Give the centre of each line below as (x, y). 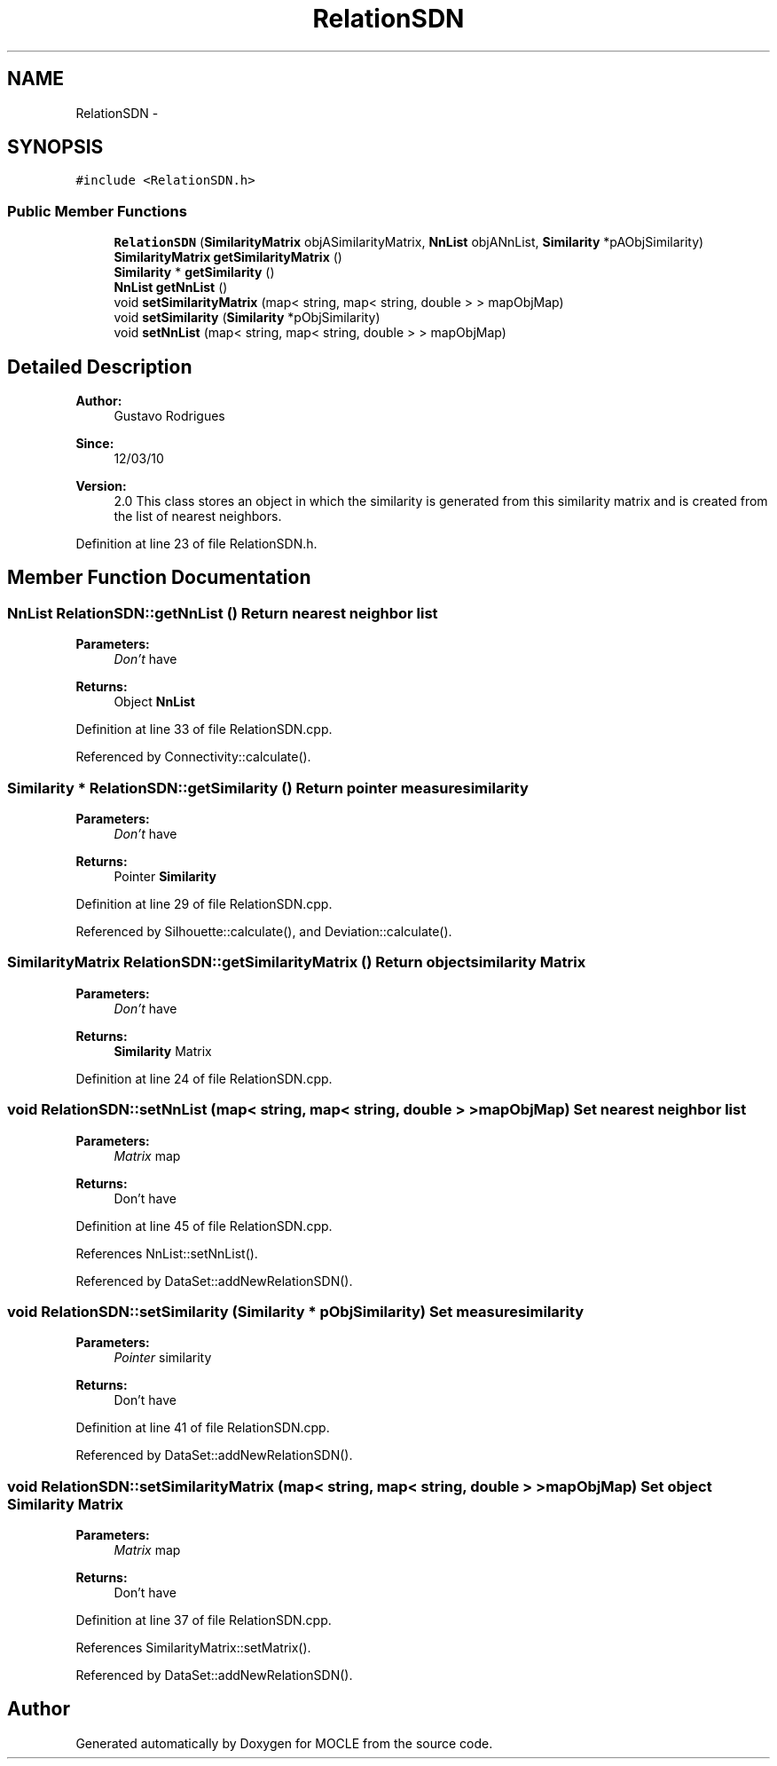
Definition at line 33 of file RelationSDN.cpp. (204, 729)
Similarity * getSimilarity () (194, 272)
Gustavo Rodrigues (169, 416)
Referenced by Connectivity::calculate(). (193, 757)
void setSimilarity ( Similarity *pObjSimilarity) (247, 318)
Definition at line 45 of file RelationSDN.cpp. (204, 1226)
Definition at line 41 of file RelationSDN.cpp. (203, 1428)
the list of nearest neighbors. (198, 516)
